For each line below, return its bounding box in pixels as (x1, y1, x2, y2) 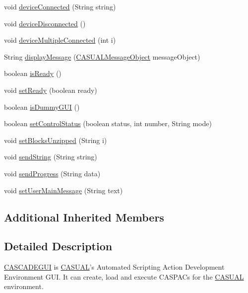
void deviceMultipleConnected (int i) (4, 35, 116, 45)
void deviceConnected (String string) (4, 1, 116, 11)
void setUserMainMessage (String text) (4, 185, 123, 195)
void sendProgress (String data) (4, 168, 101, 178)
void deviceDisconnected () (4, 18, 86, 28)
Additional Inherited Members (4, 209, 164, 224)
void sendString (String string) (4, 151, 97, 162)
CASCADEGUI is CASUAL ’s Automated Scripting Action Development (4, 262, 225, 272)
